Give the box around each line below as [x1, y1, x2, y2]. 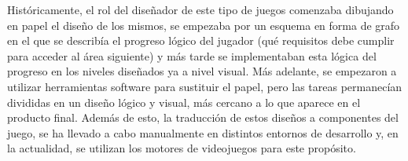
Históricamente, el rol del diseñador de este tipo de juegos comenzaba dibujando [7, 2, 394, 17]
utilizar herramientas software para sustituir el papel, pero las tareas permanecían [7, 78, 402, 94]
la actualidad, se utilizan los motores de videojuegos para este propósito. [7, 140, 356, 156]
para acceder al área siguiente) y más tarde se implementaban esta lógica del [7, 47, 377, 64]
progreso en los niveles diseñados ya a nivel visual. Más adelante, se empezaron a [7, 63, 397, 79]
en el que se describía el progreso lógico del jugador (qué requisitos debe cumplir [7, 32, 395, 49]
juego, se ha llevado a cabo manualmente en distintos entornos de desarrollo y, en [7, 124, 399, 141]
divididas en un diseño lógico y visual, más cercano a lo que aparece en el [7, 93, 361, 110]
